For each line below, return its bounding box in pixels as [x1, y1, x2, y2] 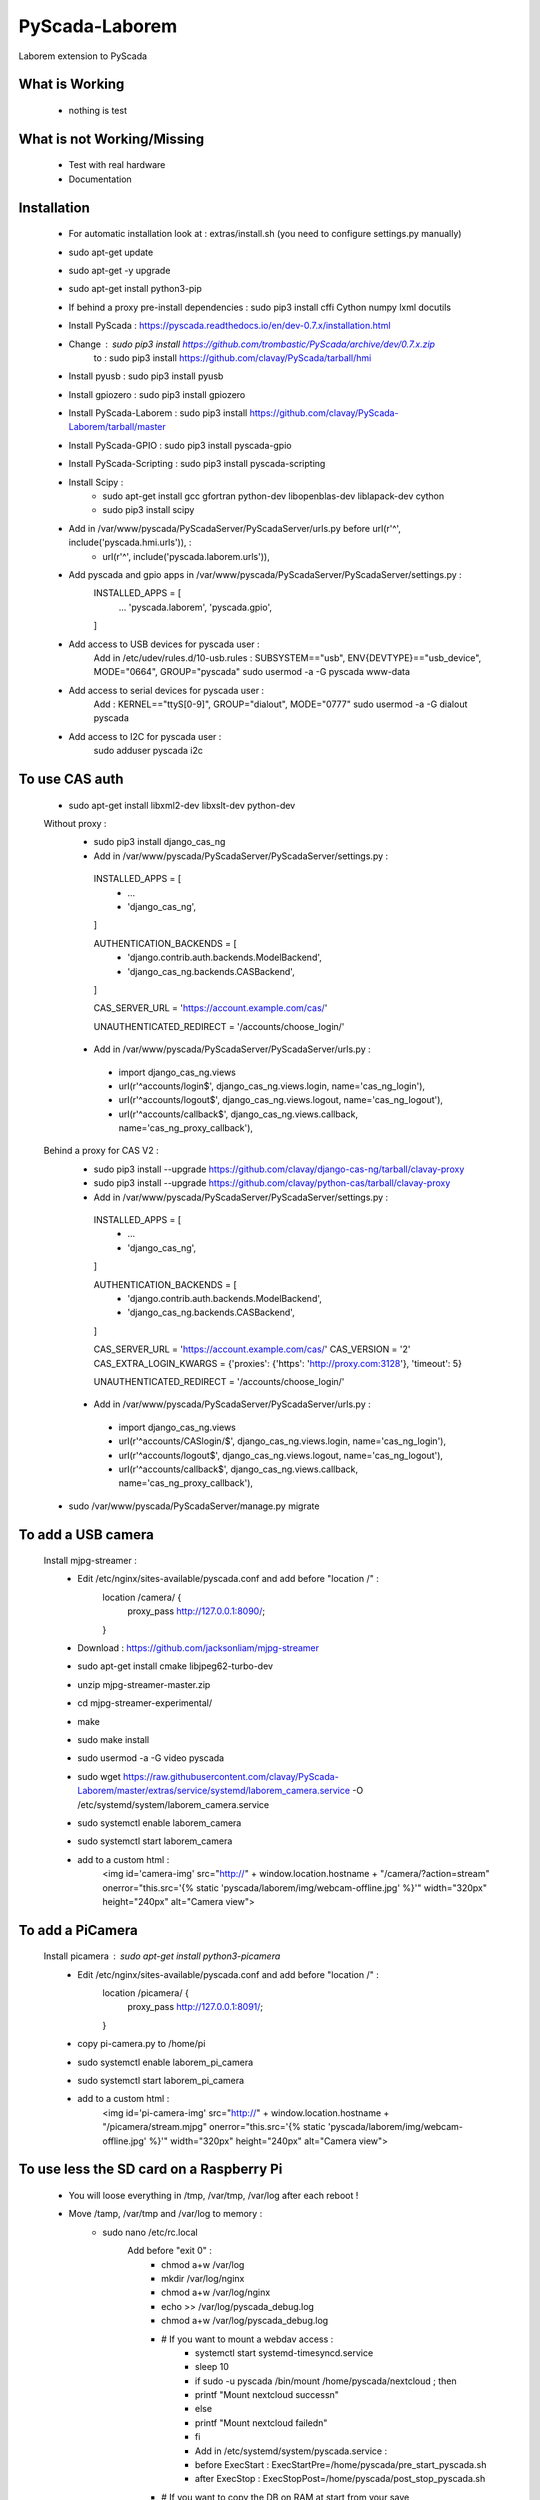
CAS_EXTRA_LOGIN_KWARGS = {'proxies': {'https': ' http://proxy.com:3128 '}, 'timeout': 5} [93, 1357, 462, 1369]
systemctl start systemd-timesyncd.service [195, 2346, 374, 2359]
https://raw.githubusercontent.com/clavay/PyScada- [123, 1770, 339, 1782]
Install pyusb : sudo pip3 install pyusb [68, 370, 224, 382]
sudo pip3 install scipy [102, 504, 195, 516]
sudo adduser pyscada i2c [93, 745, 204, 757]
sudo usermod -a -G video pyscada [77, 1752, 225, 1764]
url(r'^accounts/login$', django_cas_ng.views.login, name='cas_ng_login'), [118, 1080, 425, 1092]
